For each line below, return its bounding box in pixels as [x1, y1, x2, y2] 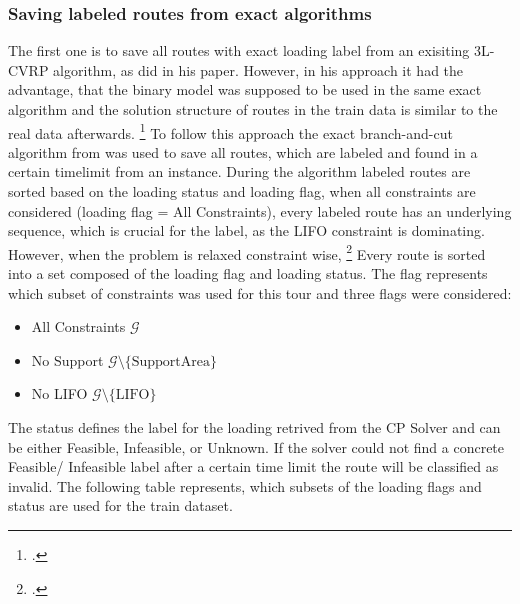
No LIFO [31, 383, 88, 404]
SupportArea [131, 354, 210, 369]
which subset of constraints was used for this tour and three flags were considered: [8, 282, 512, 303]
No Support [31, 349, 104, 370]
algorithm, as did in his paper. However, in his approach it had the [53, 59, 464, 80]
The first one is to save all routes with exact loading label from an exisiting [8, 40, 470, 61]
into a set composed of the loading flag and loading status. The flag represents [8, 263, 488, 284]
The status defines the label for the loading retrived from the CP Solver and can [8, 417, 501, 438]
